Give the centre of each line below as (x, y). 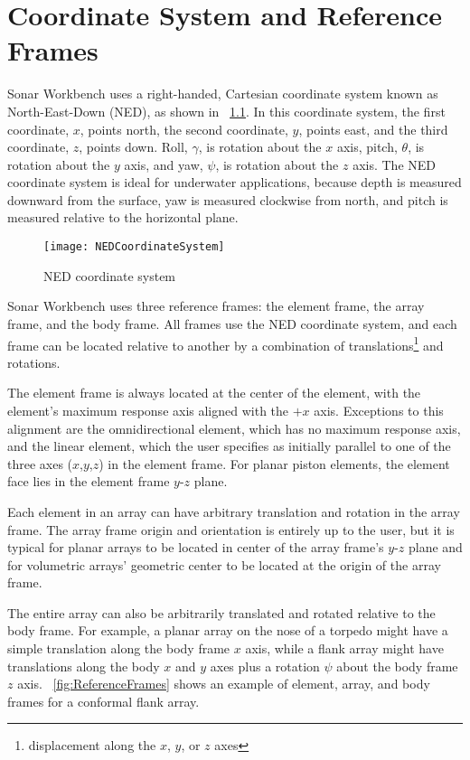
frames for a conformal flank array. (103, 701)
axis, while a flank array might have (344, 648)
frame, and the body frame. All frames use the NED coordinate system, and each (232, 323)
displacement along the (92, 745)
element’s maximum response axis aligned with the (148, 410)
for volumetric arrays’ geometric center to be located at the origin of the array (224, 564)
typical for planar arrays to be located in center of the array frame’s (196, 547)
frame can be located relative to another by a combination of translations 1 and (226, 343)
